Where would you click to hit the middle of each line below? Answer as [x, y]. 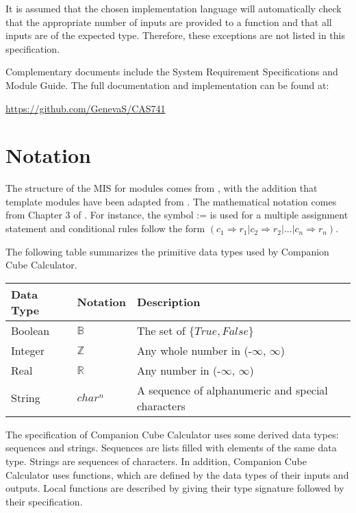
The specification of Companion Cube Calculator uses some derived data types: [172, 434]
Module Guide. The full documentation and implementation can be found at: [167, 85]
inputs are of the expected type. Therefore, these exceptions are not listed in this [175, 35]
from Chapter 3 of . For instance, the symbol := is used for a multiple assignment [177, 215]
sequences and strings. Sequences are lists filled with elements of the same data [171, 448]
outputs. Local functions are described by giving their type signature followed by [175, 488]
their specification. [44, 501]
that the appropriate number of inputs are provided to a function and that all [169, 22]
